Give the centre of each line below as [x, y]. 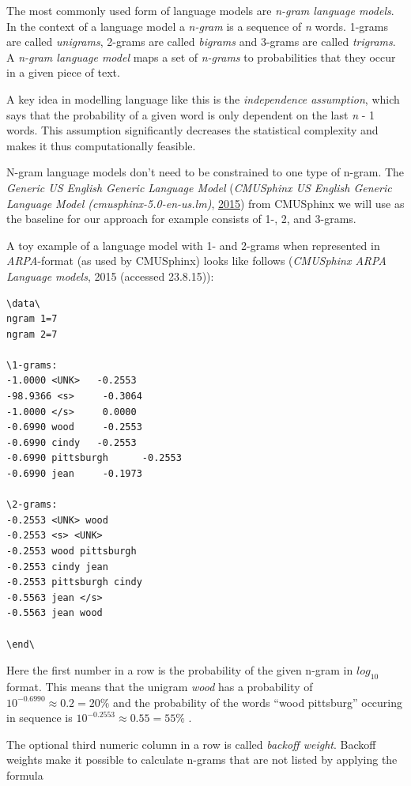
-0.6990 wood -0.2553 [74, 427]
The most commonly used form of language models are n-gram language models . [200, 10]
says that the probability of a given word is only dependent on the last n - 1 [190, 114]
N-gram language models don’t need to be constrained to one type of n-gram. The [205, 172]
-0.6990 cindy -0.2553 [72, 442]
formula [25, 775]
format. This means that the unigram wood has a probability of [160, 686]
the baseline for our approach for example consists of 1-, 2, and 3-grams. [181, 219]
